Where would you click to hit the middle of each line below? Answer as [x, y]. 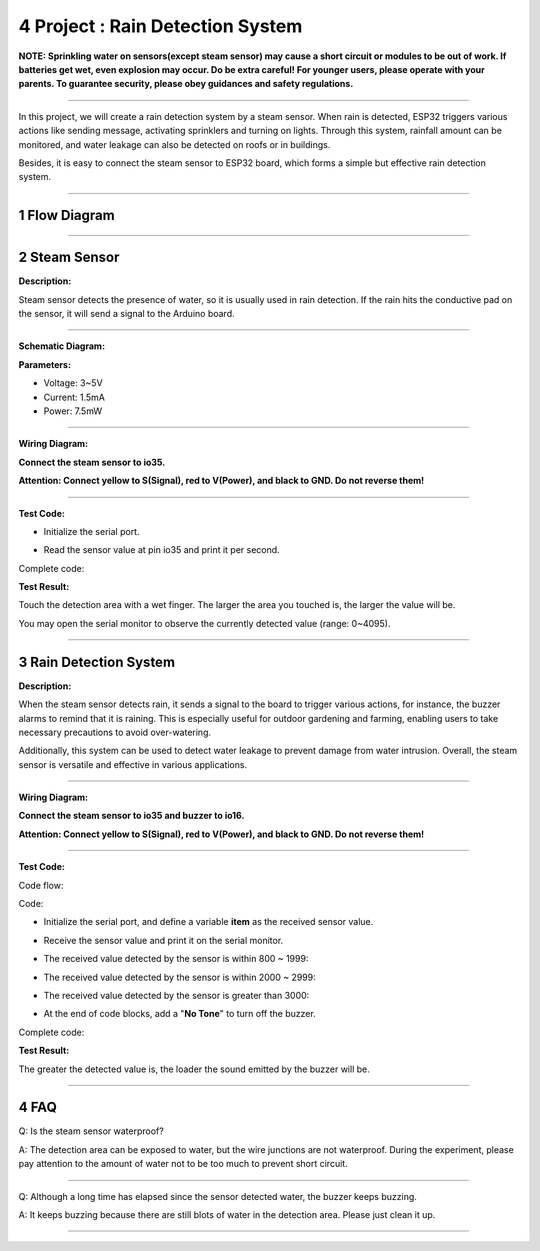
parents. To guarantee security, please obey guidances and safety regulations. [186, 84]
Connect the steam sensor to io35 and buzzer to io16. [131, 816]
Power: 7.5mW [73, 411]
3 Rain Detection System [96, 661]
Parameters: [45, 364]
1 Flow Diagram [66, 215]
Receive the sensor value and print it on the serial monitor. [163, 940]
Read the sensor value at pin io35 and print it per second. [161, 550]
